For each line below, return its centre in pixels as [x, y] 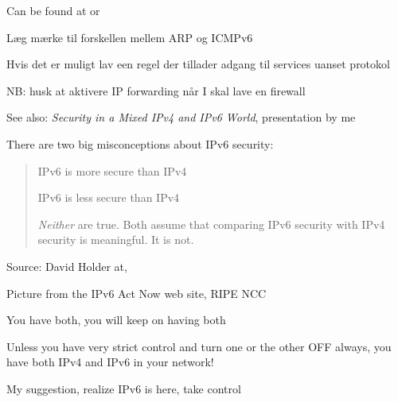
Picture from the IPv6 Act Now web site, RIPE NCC [137, 293]
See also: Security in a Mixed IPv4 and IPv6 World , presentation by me [181, 117]
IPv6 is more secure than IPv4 [112, 170]
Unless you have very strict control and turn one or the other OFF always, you [199, 346]
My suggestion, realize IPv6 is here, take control [124, 388]
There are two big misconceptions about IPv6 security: [140, 143]
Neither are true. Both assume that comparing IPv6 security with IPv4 [211, 224]
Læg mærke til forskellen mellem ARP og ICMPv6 [130, 37]
